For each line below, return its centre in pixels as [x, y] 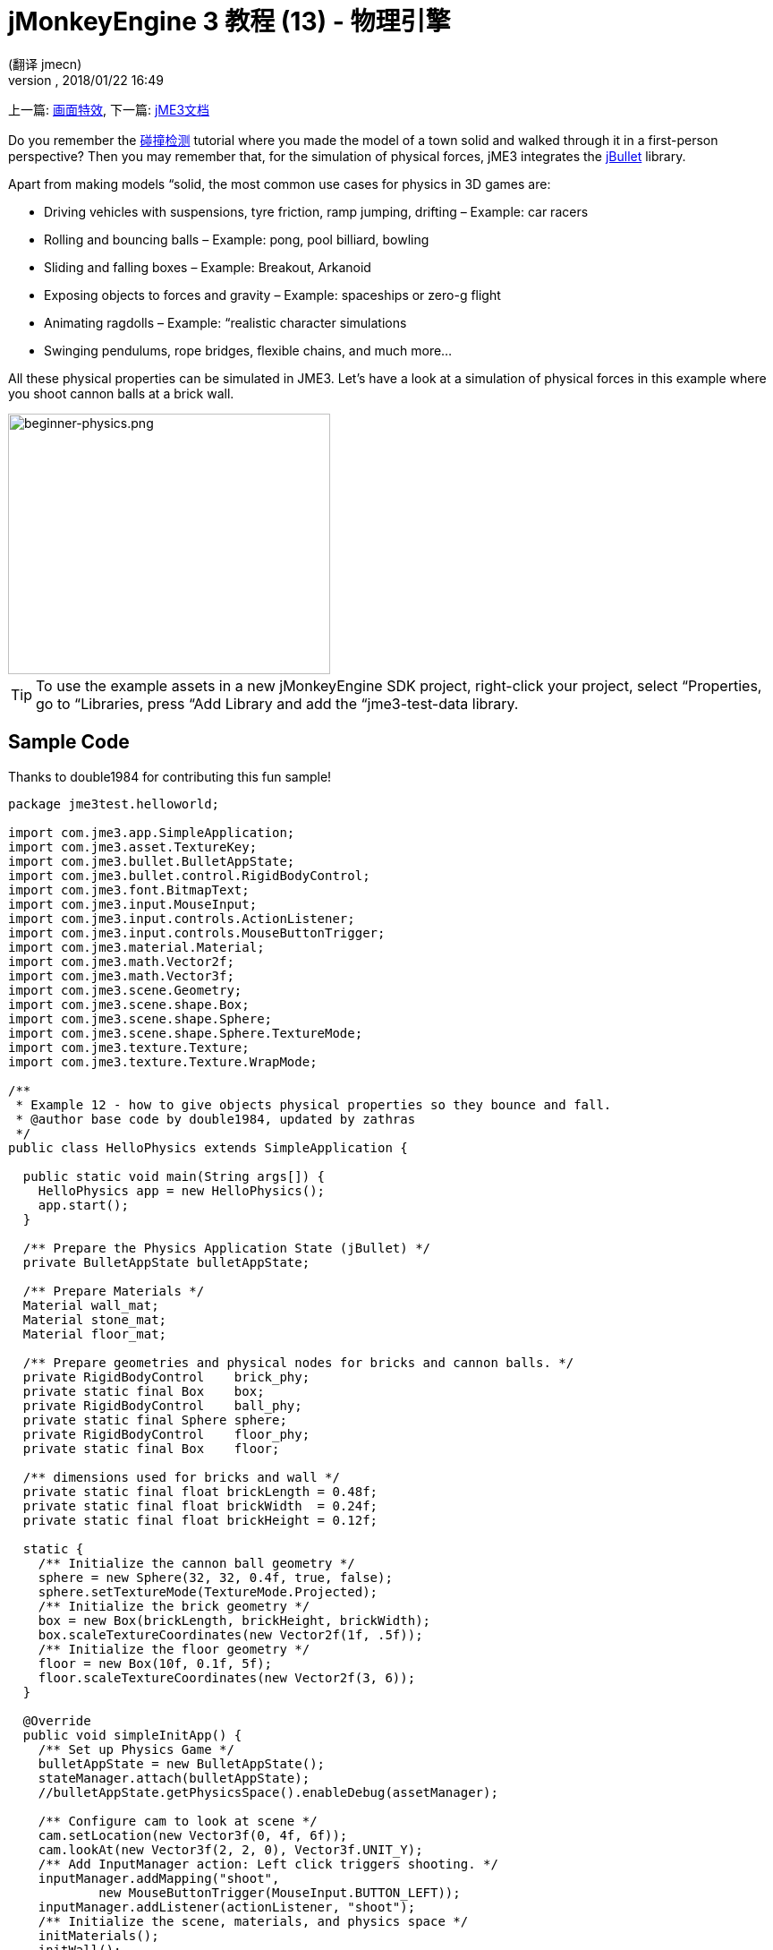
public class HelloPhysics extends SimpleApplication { [208, 1147]
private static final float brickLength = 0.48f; [200, 1491]
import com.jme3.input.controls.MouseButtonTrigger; [197, 932]
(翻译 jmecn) [45, 64]
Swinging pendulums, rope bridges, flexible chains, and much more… [248, 350]
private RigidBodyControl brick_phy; [166, 1377]
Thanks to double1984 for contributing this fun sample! [170, 776]
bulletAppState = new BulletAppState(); [182, 1763]
